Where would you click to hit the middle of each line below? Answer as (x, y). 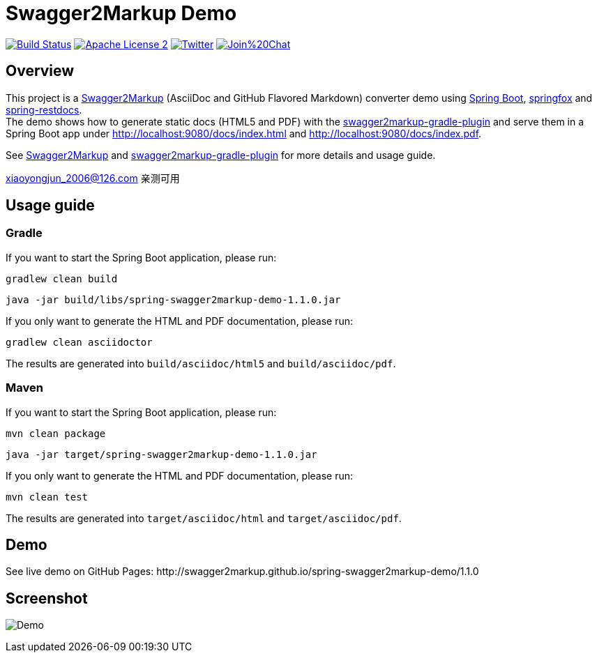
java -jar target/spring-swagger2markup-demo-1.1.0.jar (161, 454)
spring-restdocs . (44, 109)
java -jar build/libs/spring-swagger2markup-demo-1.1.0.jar (173, 299)
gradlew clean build (62, 278)
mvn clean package (56, 433)
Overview (40, 71)
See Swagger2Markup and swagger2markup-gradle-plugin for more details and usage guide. (221, 155)
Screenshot (47, 598)
